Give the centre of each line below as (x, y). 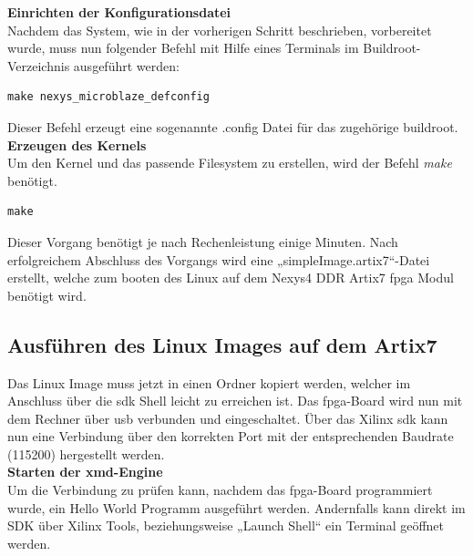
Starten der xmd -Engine (85, 472)
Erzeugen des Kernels (77, 144)
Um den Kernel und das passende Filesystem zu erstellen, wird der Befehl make (230, 163)
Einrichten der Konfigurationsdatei (119, 12)
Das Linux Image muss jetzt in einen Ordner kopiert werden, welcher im (209, 382)
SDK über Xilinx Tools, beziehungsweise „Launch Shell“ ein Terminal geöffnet (226, 525)
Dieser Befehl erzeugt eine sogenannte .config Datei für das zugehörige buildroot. (233, 126)
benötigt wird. (47, 295)
